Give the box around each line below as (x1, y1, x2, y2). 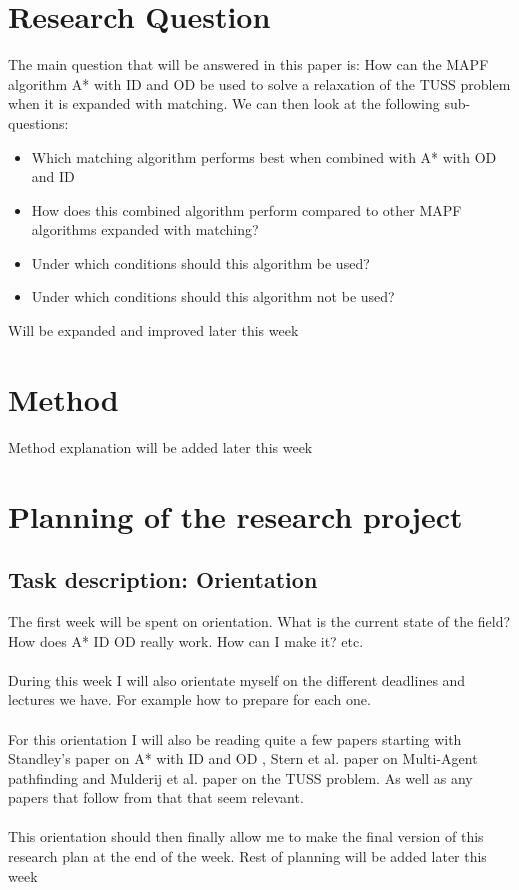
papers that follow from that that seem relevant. (8, 787, 304, 808)
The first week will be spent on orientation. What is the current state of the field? (8, 610, 511, 631)
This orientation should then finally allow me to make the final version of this (8, 826, 484, 847)
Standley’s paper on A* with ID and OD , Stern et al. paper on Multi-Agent (8, 748, 478, 769)
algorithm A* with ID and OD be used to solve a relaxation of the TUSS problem (8, 73, 511, 94)
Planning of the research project (8, 495, 463, 536)
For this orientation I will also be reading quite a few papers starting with (8, 728, 462, 749)
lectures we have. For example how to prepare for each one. (8, 689, 371, 710)
